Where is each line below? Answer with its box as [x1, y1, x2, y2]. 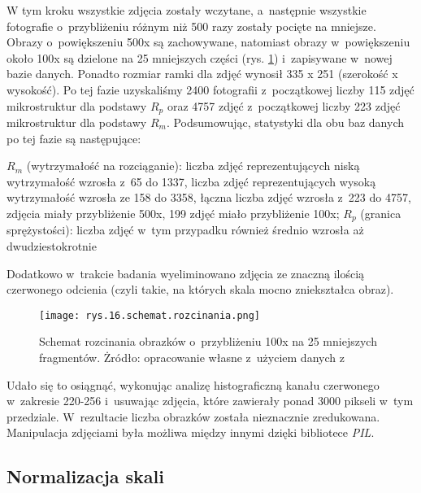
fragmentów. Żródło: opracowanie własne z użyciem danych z [39, 349, 345, 366]
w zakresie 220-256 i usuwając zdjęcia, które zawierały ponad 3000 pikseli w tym [7, 392, 414, 409]
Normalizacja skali [7, 464, 164, 489]
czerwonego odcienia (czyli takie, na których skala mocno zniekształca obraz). [7, 281, 394, 298]
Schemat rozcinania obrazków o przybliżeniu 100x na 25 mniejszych [39, 333, 377, 350]
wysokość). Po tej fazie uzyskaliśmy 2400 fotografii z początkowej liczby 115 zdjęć [7, 81, 414, 98]
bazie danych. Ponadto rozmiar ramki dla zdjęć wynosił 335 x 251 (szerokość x [7, 65, 398, 82]
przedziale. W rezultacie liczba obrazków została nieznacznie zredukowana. [7, 408, 380, 425]
